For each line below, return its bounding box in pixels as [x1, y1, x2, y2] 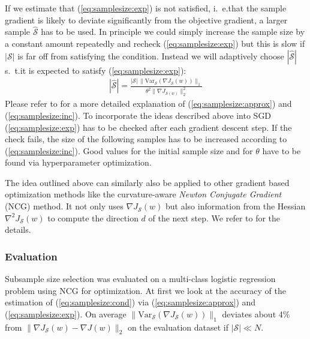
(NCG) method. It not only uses [5, 200, 124, 212]
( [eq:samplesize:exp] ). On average [5, 307, 127, 320]
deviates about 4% [222, 307, 290, 320]
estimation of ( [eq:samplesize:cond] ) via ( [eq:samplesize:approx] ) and [5, 296, 256, 308]
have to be [262, 144, 301, 157]
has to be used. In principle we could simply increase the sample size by [41, 25, 305, 38]
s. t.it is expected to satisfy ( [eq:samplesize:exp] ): [5, 64, 186, 76]
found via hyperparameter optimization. [5, 156, 152, 169]
